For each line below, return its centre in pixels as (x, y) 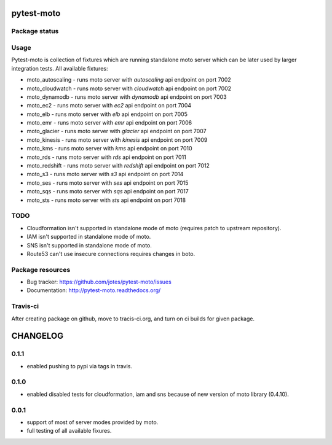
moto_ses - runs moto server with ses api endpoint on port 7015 (108, 183)
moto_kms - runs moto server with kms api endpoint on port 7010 (110, 149)
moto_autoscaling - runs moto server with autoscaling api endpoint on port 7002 (129, 80)
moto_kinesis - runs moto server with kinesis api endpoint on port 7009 (117, 140)
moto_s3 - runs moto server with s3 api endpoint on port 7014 (105, 174)
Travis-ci (25, 306)
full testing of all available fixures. (69, 431)
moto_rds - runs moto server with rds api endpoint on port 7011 (107, 157)
